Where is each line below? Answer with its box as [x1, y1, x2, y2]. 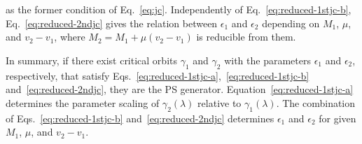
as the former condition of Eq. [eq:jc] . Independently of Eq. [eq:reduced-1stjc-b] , [6, 2, 351, 16]
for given [319, 110, 356, 125]
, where [54, 29, 85, 44]
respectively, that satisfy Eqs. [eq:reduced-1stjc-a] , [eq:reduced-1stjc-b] [6, 68, 309, 82]
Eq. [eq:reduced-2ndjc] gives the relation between [6, 15, 218, 30]
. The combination [276, 95, 356, 110]
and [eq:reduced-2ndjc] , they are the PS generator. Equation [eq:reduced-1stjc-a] [6, 82, 354, 96]
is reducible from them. [196, 29, 296, 44]
